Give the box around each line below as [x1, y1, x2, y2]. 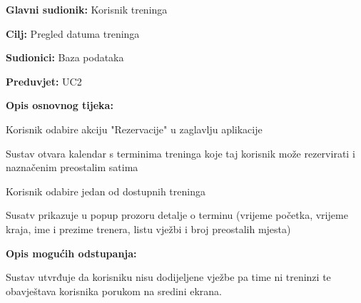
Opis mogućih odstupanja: [6, 245, 137, 260]
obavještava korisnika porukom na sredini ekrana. [6, 283, 222, 298]
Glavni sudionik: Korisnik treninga [6, 2, 168, 16]
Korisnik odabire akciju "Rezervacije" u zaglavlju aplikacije [6, 121, 263, 136]
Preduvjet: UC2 [6, 73, 82, 88]
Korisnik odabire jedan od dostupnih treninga [6, 183, 205, 198]
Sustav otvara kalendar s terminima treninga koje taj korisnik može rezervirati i [6, 145, 355, 160]
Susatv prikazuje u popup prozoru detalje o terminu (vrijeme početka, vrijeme [6, 207, 348, 222]
